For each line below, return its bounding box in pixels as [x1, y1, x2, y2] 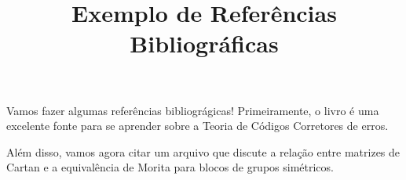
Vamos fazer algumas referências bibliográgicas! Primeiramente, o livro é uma [6, 102, 379, 118]
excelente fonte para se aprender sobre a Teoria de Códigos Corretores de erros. [6, 117, 389, 134]
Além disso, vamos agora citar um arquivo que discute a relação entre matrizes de [6, 143, 401, 160]
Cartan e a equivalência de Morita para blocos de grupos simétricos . [6, 159, 335, 175]
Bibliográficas [130, 27, 279, 59]
